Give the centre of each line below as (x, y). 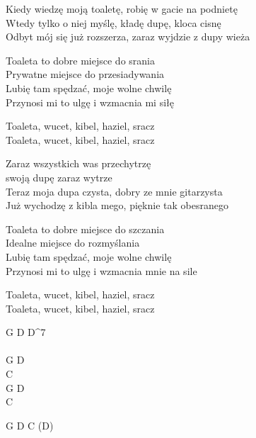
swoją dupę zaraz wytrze (59, 177)
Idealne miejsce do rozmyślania (73, 243)
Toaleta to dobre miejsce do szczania (85, 229)
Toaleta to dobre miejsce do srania (80, 60)
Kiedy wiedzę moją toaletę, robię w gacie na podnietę (122, 9)
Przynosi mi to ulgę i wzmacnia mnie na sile (101, 270)
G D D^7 (26, 332)
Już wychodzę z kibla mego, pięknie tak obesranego (117, 205)
